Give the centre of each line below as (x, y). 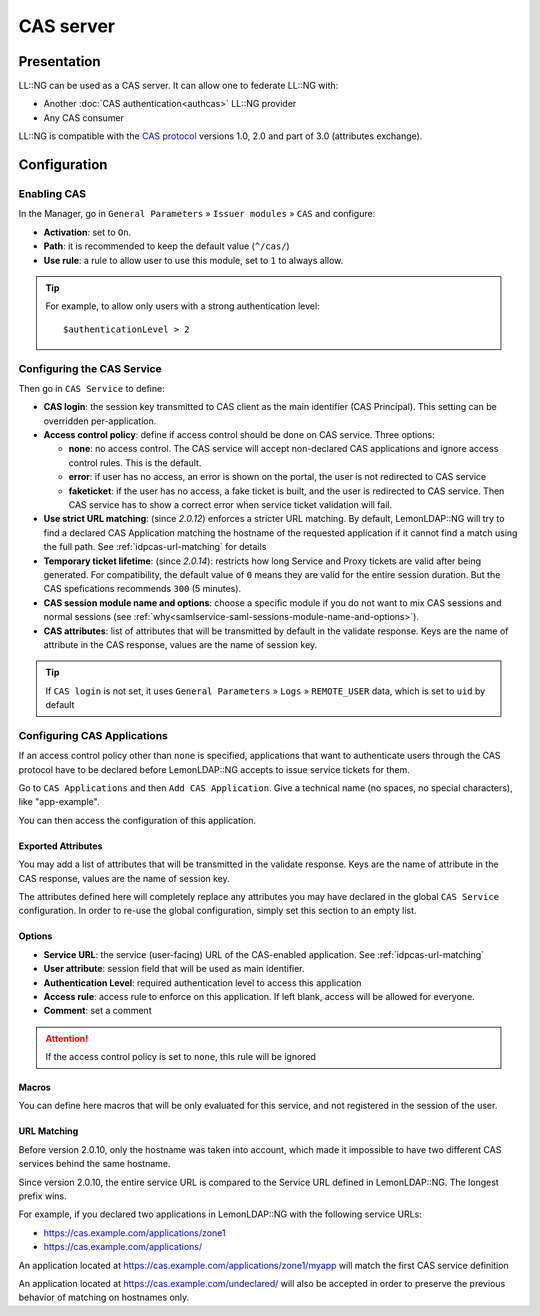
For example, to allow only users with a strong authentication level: (182, 306)
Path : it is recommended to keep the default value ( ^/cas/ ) (166, 246)
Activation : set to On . (87, 232)
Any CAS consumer (84, 117)
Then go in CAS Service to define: (91, 388)
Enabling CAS (52, 194)
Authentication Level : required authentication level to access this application (202, 982)
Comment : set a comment (97, 1011)
